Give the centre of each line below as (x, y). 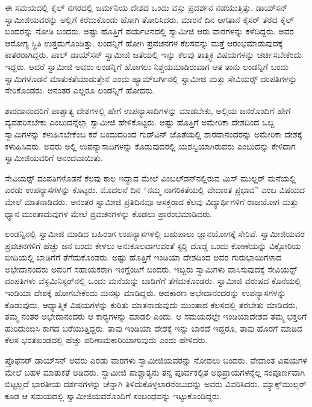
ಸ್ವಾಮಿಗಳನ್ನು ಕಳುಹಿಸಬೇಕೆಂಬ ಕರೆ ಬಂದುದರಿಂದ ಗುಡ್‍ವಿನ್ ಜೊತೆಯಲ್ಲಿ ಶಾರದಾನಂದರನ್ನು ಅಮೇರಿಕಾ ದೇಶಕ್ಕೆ (154, 134)
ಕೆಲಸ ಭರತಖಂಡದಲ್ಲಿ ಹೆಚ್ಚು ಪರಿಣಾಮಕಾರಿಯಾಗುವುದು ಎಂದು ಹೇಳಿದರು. (106, 340)
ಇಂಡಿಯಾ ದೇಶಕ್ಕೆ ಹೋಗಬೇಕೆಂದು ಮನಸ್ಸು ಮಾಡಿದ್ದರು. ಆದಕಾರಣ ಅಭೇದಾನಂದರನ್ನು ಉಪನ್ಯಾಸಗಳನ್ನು (145, 293)
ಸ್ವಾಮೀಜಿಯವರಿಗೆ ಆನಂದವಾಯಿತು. (54, 158)
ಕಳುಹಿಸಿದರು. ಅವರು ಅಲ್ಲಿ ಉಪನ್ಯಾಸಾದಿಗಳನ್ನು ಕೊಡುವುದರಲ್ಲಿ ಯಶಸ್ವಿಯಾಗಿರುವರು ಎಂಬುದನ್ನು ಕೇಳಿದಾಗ (150, 146)
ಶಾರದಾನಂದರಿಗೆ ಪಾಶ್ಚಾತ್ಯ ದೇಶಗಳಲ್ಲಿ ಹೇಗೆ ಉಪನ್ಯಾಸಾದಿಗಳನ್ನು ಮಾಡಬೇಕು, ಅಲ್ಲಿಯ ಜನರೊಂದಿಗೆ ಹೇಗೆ (148, 110)
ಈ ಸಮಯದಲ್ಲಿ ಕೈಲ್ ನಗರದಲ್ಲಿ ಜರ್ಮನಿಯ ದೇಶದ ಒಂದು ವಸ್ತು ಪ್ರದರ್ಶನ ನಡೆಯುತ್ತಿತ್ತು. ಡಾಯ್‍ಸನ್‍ (146, 7)
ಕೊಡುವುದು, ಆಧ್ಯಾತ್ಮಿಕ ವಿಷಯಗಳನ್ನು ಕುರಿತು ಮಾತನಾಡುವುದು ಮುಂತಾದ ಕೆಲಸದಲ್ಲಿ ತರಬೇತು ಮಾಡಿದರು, (151, 304)
